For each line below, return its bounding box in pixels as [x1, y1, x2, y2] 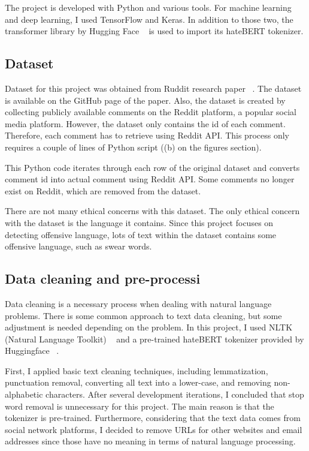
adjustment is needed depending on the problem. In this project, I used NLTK [5, 321, 293, 333]
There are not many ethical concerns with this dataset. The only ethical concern [5, 205, 300, 217]
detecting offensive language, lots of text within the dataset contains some [5, 228, 277, 240]
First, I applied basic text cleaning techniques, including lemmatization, [5, 364, 268, 377]
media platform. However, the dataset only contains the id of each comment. [5, 117, 286, 130]
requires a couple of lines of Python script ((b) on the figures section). [5, 140, 262, 153]
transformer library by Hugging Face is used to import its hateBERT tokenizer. [5, 25, 304, 37]
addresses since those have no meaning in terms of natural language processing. [5, 435, 296, 447]
